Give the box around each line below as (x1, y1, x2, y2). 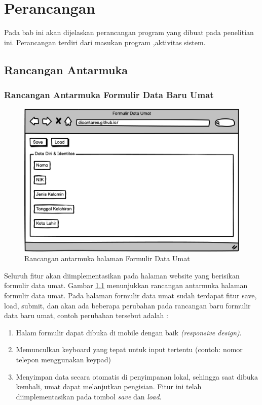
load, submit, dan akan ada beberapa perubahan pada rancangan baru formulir (4, 300, 251, 310)
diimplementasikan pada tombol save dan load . (16, 391, 162, 401)
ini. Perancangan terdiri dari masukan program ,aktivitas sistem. (4, 37, 206, 47)
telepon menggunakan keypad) (16, 354, 111, 364)
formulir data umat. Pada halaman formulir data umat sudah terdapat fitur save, (4, 290, 257, 300)
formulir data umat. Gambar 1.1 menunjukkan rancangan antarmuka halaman (4, 280, 248, 291)
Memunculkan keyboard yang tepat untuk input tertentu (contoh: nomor (16, 344, 243, 355)
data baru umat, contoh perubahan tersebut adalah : (4, 310, 168, 321)
